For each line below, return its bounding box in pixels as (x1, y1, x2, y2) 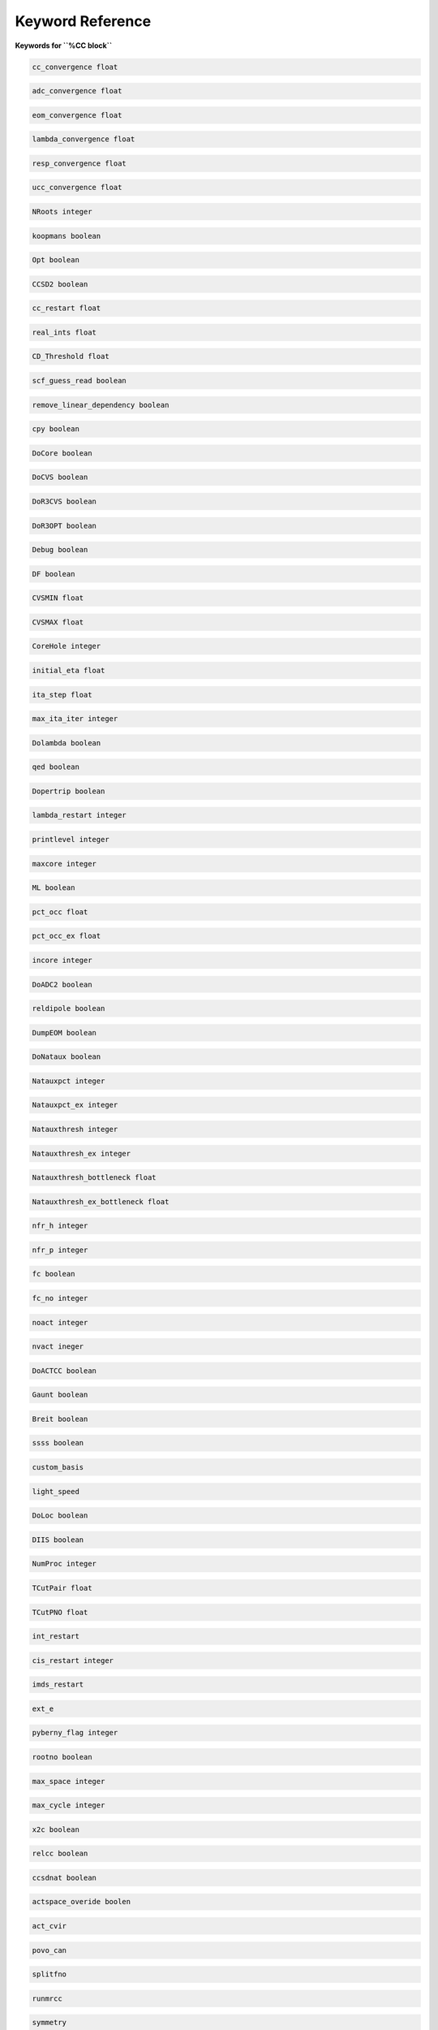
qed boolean (32, 762, 80, 771)
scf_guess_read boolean (32, 376, 127, 386)
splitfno (32, 1970, 67, 1979)
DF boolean (32, 569, 75, 578)
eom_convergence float (32, 110, 122, 119)
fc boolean (32, 1269, 75, 1279)
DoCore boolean (32, 448, 92, 458)
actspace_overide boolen (32, 1897, 131, 1907)
